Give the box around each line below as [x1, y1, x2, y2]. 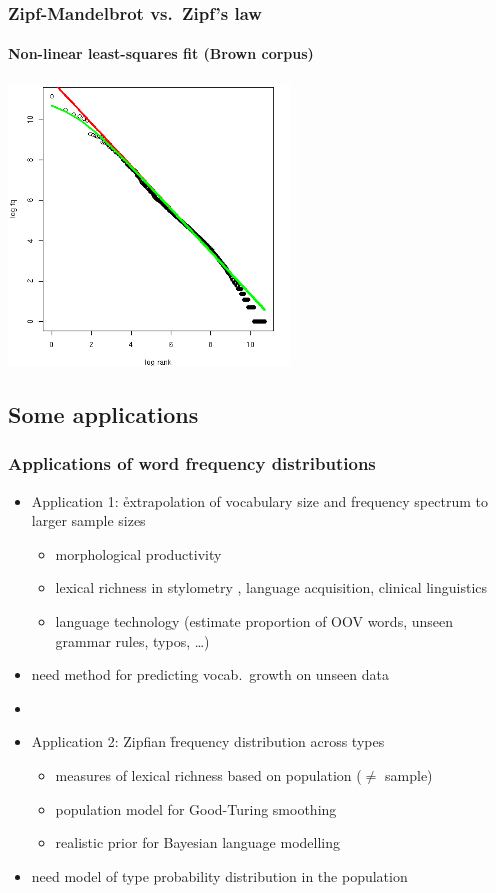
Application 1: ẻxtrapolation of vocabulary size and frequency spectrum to [31, 490, 488, 511]
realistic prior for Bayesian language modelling [55, 832, 341, 853]
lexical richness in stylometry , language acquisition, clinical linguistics [55, 577, 488, 598]
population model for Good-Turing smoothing [55, 798, 337, 819]
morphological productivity [55, 543, 222, 564]
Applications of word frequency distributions [8, 451, 376, 476]
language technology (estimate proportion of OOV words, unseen [55, 611, 454, 632]
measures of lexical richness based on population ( [55, 765, 362, 786]
